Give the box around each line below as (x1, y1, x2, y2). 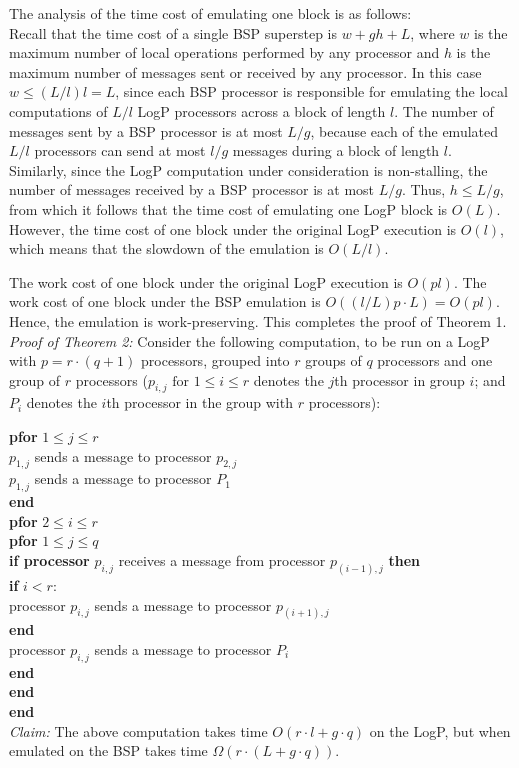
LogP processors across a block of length (137, 100, 386, 121)
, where (410, 22, 455, 43)
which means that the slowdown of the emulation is (9, 238, 324, 259)
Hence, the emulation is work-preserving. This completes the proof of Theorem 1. (9, 310, 507, 331)
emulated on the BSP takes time (9, 740, 208, 761)
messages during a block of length (232, 140, 440, 161)
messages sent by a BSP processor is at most (9, 120, 283, 141)
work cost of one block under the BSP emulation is (9, 291, 321, 312)
